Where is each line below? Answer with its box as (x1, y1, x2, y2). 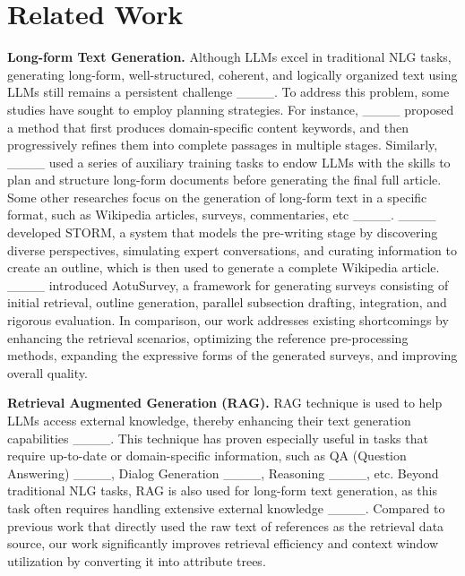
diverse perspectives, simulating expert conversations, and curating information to (7, 240, 457, 259)
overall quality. (7, 363, 88, 382)
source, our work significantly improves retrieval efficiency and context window (7, 534, 439, 553)
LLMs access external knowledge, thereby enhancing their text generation (7, 411, 411, 429)
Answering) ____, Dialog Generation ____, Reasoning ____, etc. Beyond (7, 463, 439, 482)
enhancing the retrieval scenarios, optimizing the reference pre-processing (7, 328, 409, 347)
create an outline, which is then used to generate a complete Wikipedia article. (7, 258, 440, 277)
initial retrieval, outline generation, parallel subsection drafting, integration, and (7, 293, 447, 312)
